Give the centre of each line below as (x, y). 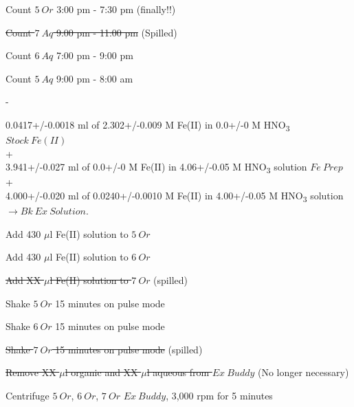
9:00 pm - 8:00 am (95, 78)
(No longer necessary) (303, 372)
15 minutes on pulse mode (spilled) (129, 349)
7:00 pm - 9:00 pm (95, 55)
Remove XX (31, 372)
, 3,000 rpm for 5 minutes (219, 395)
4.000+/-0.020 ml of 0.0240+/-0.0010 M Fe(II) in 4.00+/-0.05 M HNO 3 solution (175, 196)
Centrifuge (27, 395)
